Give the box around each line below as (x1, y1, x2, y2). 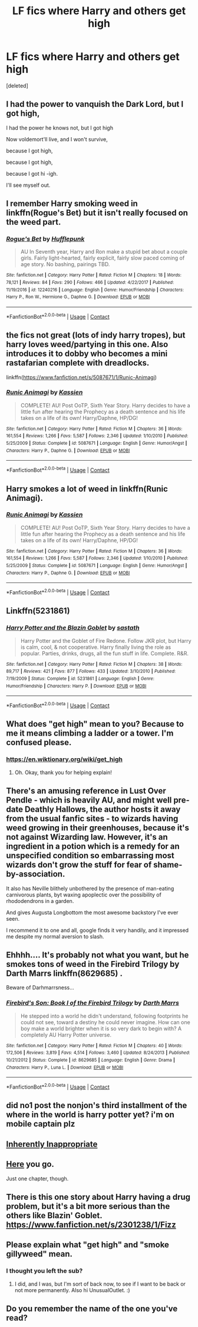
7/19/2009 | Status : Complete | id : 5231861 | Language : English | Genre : (6, 676, 155, 682)
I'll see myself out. (6, 182, 51, 189)
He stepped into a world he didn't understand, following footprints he (20, 1012, 189, 1019)
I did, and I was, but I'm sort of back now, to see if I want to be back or (14, 1280, 186, 1287)
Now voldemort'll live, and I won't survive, (6, 135, 108, 143)
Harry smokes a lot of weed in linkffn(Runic (6, 484, 168, 494)
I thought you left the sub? (6, 1267, 83, 1275)
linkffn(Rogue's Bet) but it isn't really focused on (6, 208, 189, 218)
